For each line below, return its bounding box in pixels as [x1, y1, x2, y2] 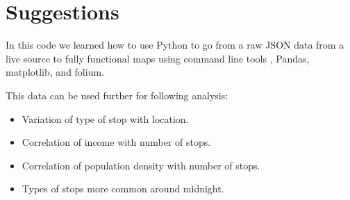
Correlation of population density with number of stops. [22, 158, 260, 172]
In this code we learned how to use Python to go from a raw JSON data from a [6, 37, 344, 52]
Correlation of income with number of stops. [22, 135, 211, 149]
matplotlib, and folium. [6, 65, 104, 79]
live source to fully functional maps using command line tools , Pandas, [6, 51, 310, 65]
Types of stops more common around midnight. [22, 181, 224, 196]
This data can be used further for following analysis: [6, 87, 228, 102]
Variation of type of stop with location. [22, 111, 189, 126]
